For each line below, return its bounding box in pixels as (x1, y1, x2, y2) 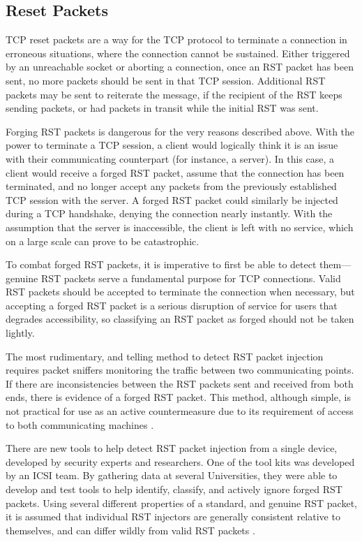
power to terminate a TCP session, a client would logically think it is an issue (6, 138, 338, 152)
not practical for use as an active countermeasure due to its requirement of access (6, 404, 354, 418)
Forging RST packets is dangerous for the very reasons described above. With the (6, 124, 355, 138)
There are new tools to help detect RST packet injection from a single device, (6, 441, 338, 455)
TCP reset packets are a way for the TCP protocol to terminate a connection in (6, 32, 347, 47)
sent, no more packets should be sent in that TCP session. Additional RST (6, 73, 326, 87)
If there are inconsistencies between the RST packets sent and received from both (6, 376, 354, 390)
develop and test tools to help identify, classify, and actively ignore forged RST (6, 482, 342, 497)
